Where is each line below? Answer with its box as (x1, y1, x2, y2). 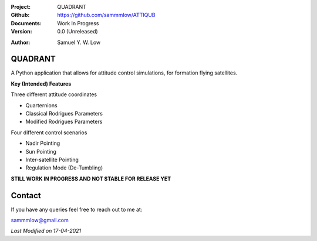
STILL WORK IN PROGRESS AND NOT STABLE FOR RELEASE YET (11, 175, 171, 182)
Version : (11, 28, 32, 35)
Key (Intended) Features (11, 80, 72, 87)
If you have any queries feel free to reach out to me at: (11, 206, 143, 213)
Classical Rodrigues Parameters (25, 110, 103, 117)
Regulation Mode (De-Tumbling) (25, 164, 103, 171)
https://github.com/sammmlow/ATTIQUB (57, 12, 156, 19)
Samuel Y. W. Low (57, 39, 101, 46)
